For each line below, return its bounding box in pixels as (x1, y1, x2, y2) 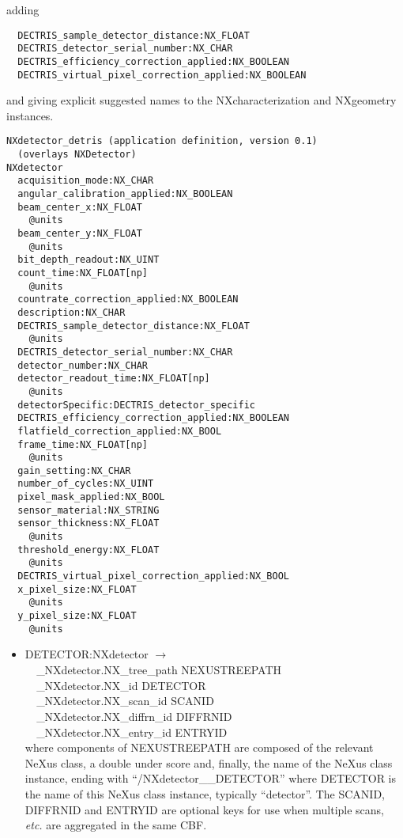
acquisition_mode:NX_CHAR (17, 175, 154, 187)
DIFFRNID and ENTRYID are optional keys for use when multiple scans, (24, 801, 385, 817)
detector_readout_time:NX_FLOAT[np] (17, 373, 210, 385)
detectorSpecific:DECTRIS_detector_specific (17, 399, 255, 411)
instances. (6, 107, 54, 123)
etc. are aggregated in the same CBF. (24, 817, 207, 833)
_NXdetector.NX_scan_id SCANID (36, 692, 214, 709)
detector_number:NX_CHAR (17, 359, 148, 371)
